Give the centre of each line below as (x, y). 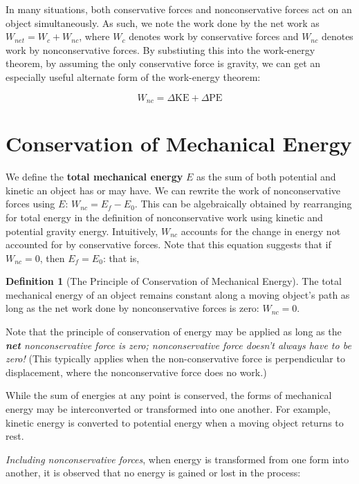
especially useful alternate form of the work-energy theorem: (133, 76)
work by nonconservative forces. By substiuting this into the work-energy (160, 49)
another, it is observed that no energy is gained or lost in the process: (153, 473)
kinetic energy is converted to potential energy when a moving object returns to (175, 422)
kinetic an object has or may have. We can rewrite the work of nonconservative (173, 190)
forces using (30, 204)
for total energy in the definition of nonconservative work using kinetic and (164, 217)
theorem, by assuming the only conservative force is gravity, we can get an (163, 63)
